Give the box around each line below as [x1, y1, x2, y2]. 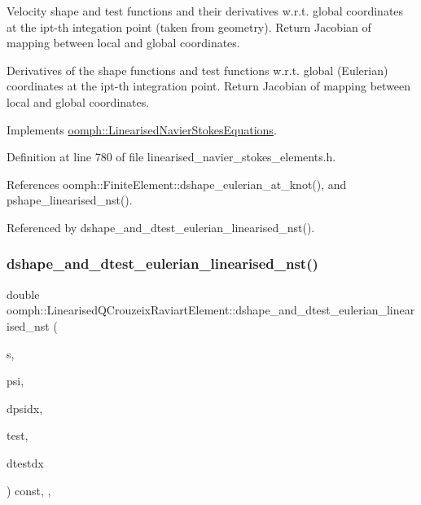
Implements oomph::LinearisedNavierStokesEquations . [7, 121, 277, 138]
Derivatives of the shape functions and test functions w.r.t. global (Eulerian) [7, 61, 388, 78]
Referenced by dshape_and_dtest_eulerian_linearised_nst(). [7, 218, 315, 235]
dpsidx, [7, 399, 43, 416]
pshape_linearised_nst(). [7, 191, 133, 209]
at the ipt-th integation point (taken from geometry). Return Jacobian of [7, 18, 371, 35]
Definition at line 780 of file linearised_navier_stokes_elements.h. [7, 148, 336, 165]
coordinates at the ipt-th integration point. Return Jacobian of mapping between [7, 77, 411, 94]
